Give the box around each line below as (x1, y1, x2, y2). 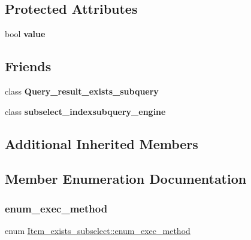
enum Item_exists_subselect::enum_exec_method (5, 224, 190, 236)
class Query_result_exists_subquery (5, 85, 159, 97)
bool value (5, 28, 46, 40)
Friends (5, 57, 52, 75)
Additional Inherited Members (5, 134, 198, 153)
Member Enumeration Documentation (5, 169, 247, 188)
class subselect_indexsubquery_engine (5, 105, 166, 117)
